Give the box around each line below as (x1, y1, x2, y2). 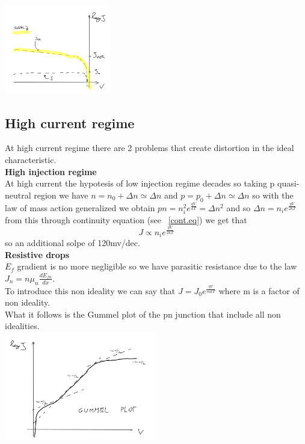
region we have (34, 188, 88, 201)
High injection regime (5, 165, 97, 177)
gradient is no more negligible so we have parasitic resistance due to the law (17, 260, 297, 273)
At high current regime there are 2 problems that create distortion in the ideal (5, 141, 294, 154)
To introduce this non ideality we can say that (5, 284, 176, 297)
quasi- (277, 177, 300, 190)
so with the (252, 188, 294, 201)
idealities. (5, 319, 40, 332)
